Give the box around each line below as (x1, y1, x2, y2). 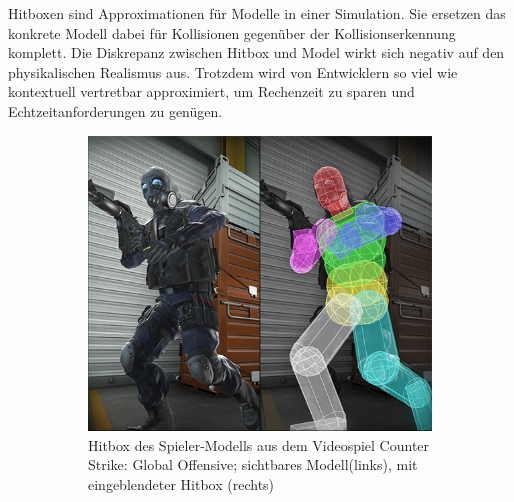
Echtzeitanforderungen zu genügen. (8, 100, 223, 121)
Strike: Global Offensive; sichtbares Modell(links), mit (88, 454, 418, 475)
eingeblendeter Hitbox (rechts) (88, 473, 275, 494)
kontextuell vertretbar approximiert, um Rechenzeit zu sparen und (8, 81, 415, 102)
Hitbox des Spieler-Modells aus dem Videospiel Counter (88, 434, 430, 455)
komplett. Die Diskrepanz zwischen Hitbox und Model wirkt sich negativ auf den (8, 42, 505, 63)
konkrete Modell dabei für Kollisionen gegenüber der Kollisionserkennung (8, 22, 456, 43)
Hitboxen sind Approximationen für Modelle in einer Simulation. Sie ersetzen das (8, 3, 506, 23)
